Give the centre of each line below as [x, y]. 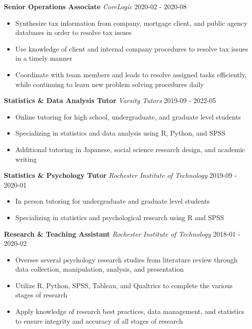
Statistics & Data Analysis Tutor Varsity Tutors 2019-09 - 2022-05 [110, 100]
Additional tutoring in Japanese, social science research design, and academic [130, 149]
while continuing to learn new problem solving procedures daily [109, 84]
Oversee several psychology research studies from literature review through [126, 259]
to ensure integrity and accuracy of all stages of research [99, 320]
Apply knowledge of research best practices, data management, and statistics [130, 311]
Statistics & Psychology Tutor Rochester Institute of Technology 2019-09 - [120, 175]
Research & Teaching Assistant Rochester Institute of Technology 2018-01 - [122, 234]
